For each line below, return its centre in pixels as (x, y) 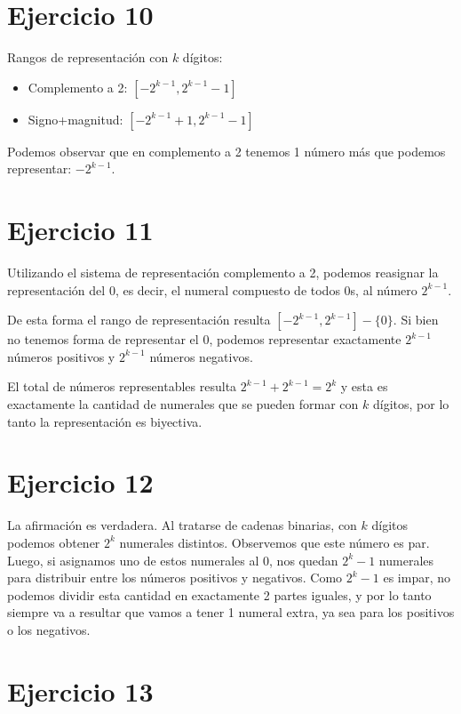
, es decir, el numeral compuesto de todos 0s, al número (266, 289)
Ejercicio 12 (80, 482)
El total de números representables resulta (122, 386)
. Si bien (416, 320)
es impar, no (417, 578)
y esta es (364, 386)
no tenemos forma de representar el (103, 339)
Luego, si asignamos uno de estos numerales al (133, 560)
